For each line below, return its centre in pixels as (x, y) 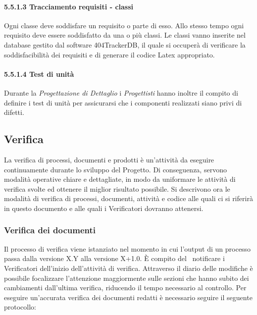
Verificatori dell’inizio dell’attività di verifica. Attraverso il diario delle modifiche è (128, 268)
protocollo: (20, 307)
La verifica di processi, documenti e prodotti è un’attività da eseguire (109, 159)
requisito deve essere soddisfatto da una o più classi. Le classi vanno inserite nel (125, 35)
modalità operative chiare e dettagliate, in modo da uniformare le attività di (120, 179)
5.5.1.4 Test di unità (39, 74)
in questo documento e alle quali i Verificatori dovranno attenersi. (104, 208)
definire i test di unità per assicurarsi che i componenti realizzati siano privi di (123, 102)
